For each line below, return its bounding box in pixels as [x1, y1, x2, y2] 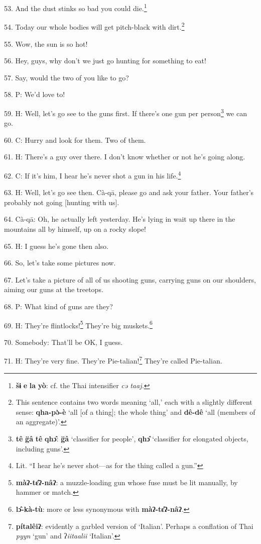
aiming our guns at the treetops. [4, 284, 103, 295]
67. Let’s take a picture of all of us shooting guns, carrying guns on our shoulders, [4, 274, 256, 285]
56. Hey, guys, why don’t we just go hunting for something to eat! [4, 55, 206, 66]
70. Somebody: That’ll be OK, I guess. [4, 336, 123, 347]
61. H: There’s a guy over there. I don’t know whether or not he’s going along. [4, 151, 245, 162]
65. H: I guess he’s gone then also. [4, 240, 108, 251]
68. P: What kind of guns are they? [4, 301, 113, 311]
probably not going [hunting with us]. [4, 197, 119, 207]
